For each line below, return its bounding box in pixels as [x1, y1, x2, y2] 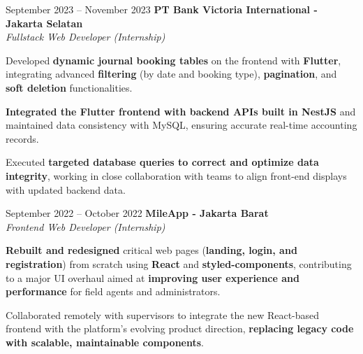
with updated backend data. [6, 182, 126, 197]
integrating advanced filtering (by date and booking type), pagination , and [6, 66, 337, 81]
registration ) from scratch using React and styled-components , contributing [6, 256, 352, 271]
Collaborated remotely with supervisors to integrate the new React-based [6, 307, 320, 322]
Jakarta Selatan [6, 15, 83, 30]
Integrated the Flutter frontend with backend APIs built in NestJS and [6, 104, 356, 118]
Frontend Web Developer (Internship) [6, 219, 165, 234]
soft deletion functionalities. [6, 80, 133, 94]
